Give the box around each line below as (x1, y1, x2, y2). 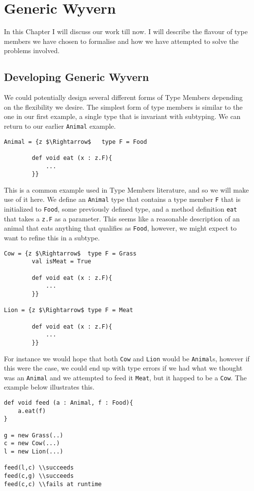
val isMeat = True (32, 258, 91, 265)
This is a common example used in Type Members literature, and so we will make (4, 184, 249, 195)
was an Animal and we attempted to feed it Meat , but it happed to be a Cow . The (4, 372, 247, 382)
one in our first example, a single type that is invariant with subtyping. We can (4, 111, 241, 121)
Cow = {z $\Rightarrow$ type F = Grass (4, 250, 137, 257)
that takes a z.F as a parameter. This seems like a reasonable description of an (4, 213, 240, 223)
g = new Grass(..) (4, 432, 63, 439)
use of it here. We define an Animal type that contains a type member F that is (4, 194, 241, 204)
